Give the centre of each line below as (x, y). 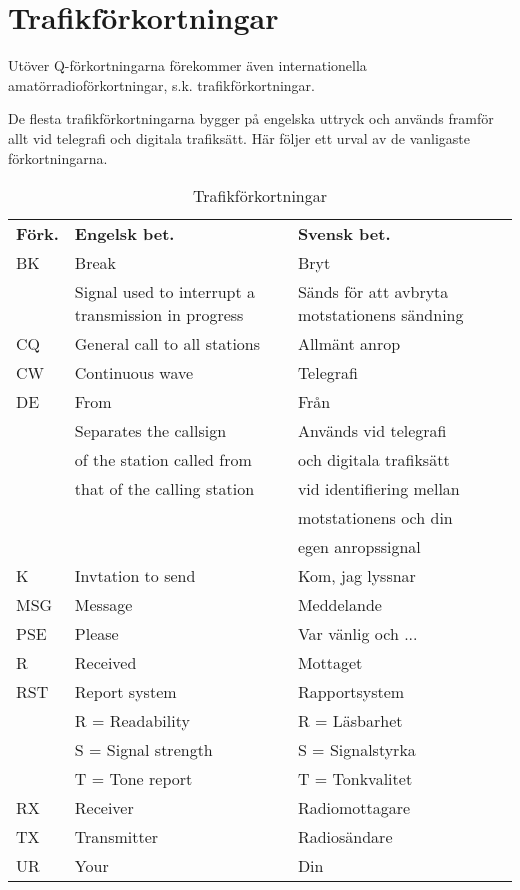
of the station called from (163, 460)
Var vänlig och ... (357, 634)
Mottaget (330, 663)
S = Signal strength (143, 750)
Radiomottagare (354, 808)
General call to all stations (167, 344)
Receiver (104, 808)
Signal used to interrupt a (165, 292)
